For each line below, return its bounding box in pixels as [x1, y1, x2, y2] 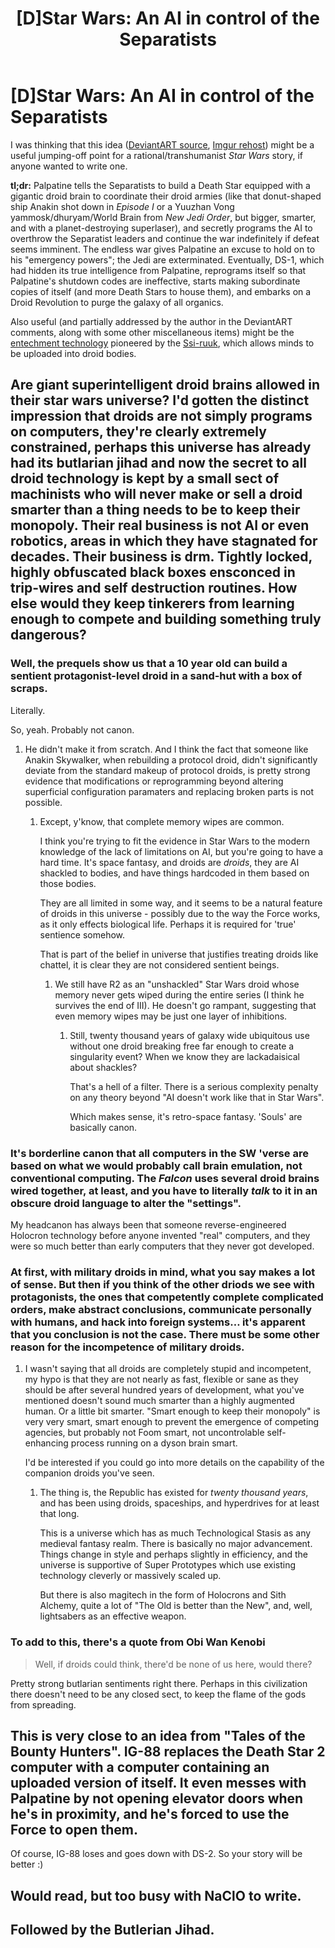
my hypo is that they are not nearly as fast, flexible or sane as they [24, 1373, 299, 1386]
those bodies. [39, 877, 97, 889]
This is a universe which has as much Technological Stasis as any [39, 1527, 312, 1539]
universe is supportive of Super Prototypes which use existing [39, 1559, 297, 1571]
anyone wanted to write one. [10, 160, 128, 172]
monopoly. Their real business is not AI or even [10, 517, 310, 534]
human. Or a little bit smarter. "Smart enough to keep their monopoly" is [24, 1405, 321, 1417]
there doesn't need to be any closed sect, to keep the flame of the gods [10, 1688, 307, 1700]
